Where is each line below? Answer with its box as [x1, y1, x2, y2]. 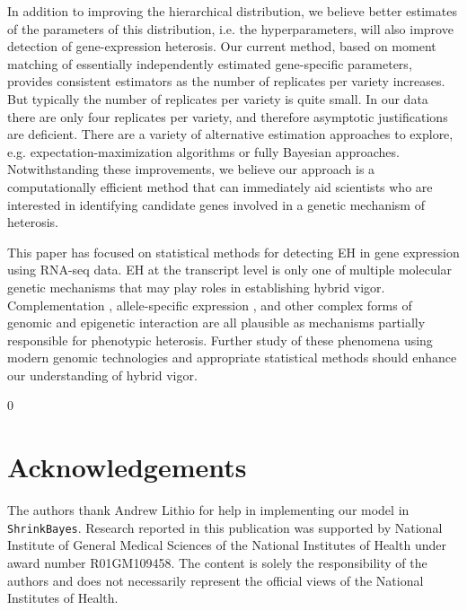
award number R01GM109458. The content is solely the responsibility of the [7, 553, 427, 572]
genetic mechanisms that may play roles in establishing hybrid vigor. [7, 277, 385, 296]
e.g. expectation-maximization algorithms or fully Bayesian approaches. [7, 142, 400, 161]
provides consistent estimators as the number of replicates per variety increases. [7, 72, 445, 91]
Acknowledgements [7, 449, 247, 485]
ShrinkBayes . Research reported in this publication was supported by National [7, 518, 443, 536]
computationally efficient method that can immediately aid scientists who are [7, 177, 433, 196]
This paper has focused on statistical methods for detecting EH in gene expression [7, 242, 460, 261]
